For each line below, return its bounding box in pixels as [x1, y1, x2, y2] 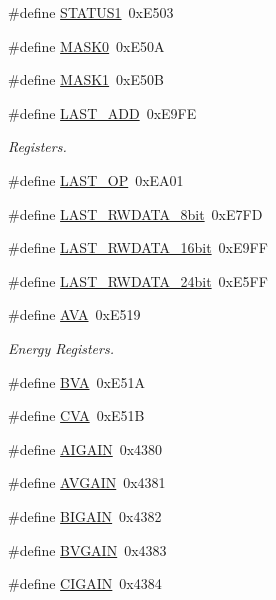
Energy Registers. [8, 337, 114, 358]
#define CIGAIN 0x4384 [8, 573, 162, 594]
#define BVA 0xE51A [8, 371, 145, 392]
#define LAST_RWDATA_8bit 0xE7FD [8, 203, 263, 224]
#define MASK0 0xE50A [8, 35, 165, 56]
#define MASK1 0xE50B [8, 69, 164, 90]
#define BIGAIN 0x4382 [8, 505, 162, 526]
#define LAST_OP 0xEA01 [8, 169, 184, 190]
